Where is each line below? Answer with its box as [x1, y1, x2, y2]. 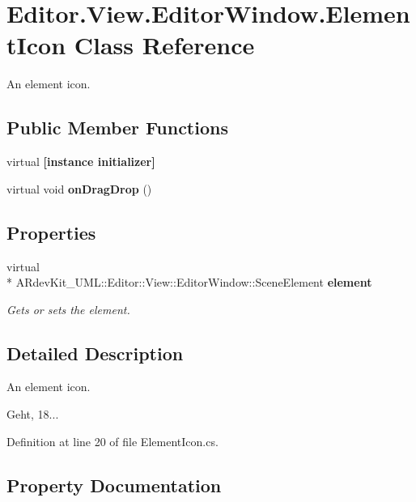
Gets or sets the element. [6, 300, 130, 317]
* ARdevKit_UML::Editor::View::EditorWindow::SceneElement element [6, 274, 372, 291]
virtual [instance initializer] [6, 153, 155, 170]
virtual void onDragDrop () [6, 180, 152, 197]
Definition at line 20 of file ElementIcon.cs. [6, 432, 219, 449]
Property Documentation [6, 472, 222, 497]
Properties [6, 219, 96, 245]
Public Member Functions [6, 115, 228, 140]
